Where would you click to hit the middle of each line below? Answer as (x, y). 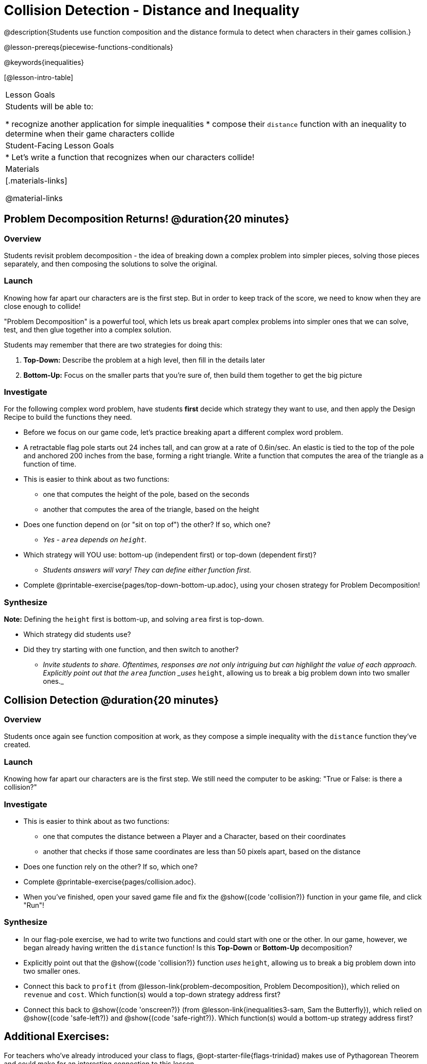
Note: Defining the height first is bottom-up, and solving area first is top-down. (134, 619)
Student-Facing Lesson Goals (60, 145)
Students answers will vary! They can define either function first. (147, 570)
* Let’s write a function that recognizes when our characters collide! (130, 157)
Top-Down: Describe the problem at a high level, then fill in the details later (144, 360)
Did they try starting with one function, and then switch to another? (131, 650)
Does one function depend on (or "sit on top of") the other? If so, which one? (147, 525)
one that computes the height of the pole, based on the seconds (146, 494)
